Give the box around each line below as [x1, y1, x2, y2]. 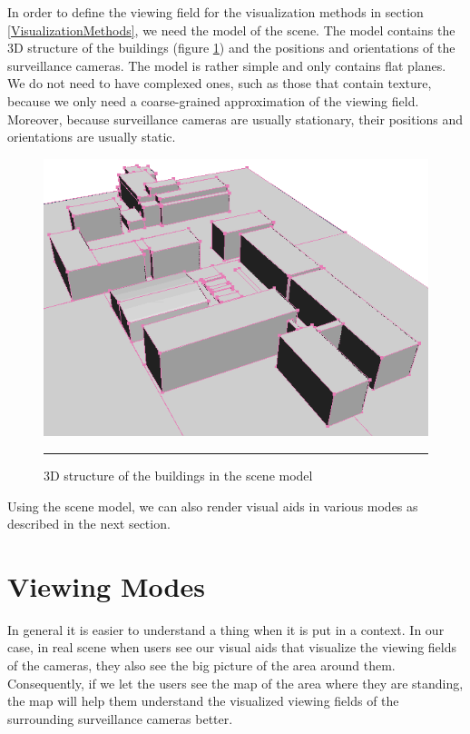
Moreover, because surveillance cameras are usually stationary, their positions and [7, 109, 464, 128]
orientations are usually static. [7, 127, 176, 146]
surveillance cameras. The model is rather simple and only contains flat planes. [7, 55, 446, 74]
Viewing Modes [7, 567, 205, 604]
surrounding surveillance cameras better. [7, 709, 233, 728]
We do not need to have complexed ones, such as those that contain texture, [7, 74, 432, 93]
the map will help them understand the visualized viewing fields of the [7, 691, 399, 710]
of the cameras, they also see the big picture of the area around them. [7, 656, 396, 675]
